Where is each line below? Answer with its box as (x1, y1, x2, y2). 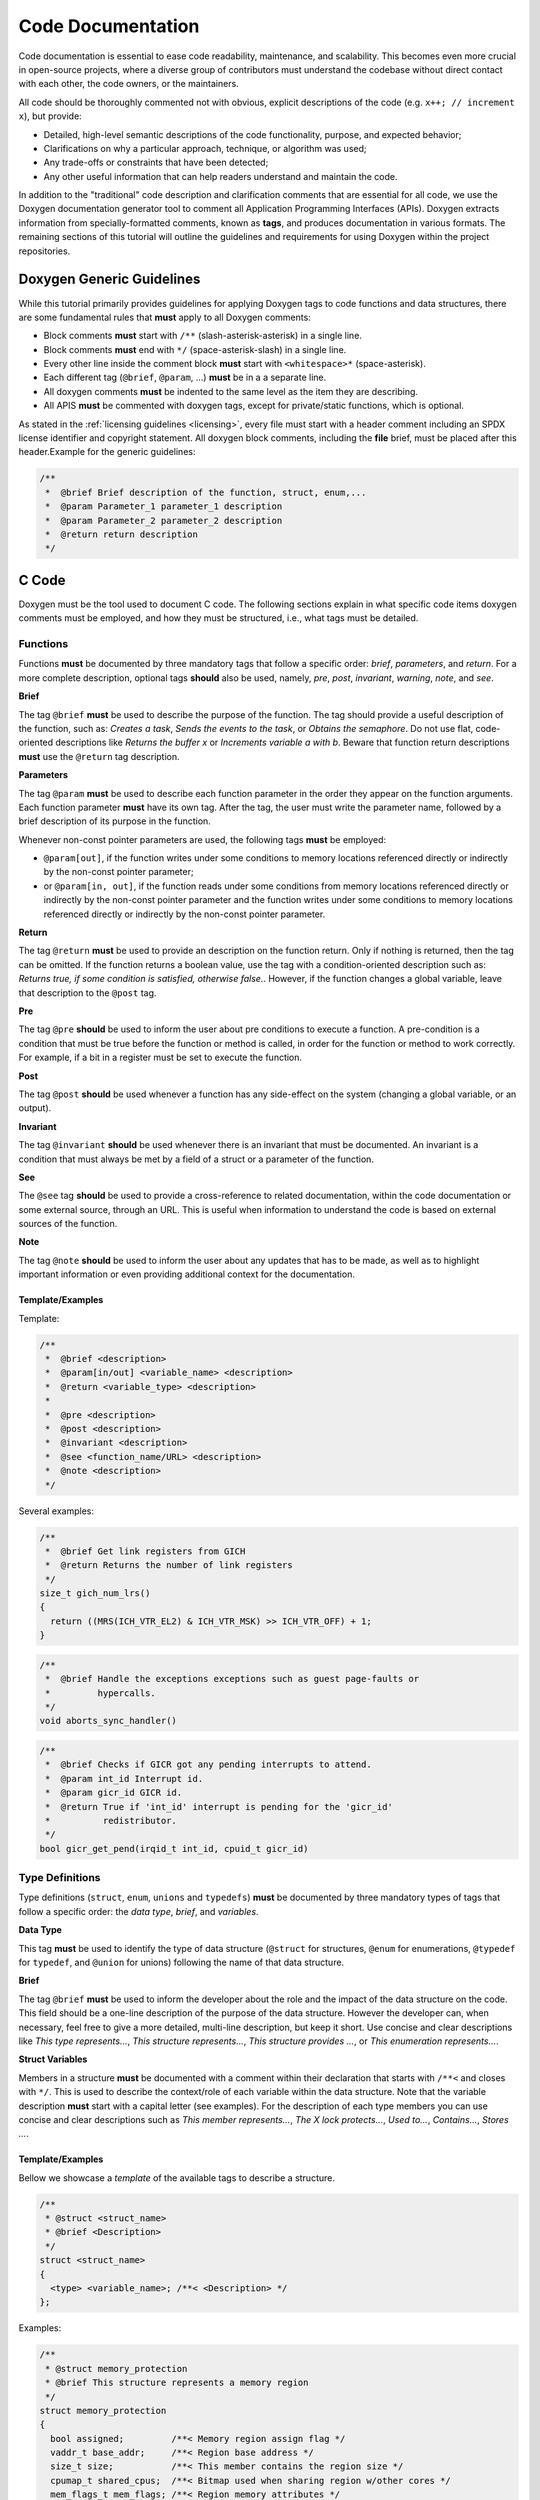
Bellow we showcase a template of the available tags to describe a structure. (18, 2171, 335, 2184)
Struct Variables (18, 2053, 88, 2065)
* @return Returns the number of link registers (45, 1560, 294, 1571)
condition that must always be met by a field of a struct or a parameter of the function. (18, 1153, 375, 1165)
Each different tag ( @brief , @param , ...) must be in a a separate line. (43, 371, 327, 384)
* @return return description (45, 528, 199, 540)
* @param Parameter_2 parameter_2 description (45, 515, 283, 526)
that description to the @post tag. (18, 986, 157, 999)
